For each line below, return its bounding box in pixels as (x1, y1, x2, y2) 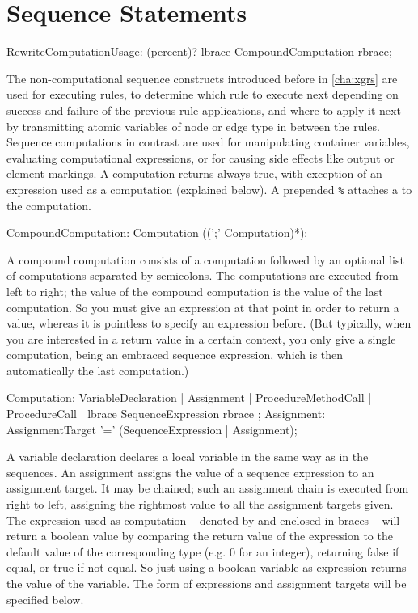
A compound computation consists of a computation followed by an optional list (6, 251, 404, 268)
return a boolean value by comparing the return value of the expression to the (6, 527, 393, 544)
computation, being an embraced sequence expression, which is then (6, 346, 344, 363)
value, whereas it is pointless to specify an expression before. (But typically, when (6, 315, 412, 332)
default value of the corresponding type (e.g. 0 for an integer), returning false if (6, 543, 399, 560)
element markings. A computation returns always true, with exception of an (6, 165, 382, 182)
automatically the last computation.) (6, 361, 189, 378)
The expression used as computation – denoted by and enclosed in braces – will (6, 511, 400, 528)
